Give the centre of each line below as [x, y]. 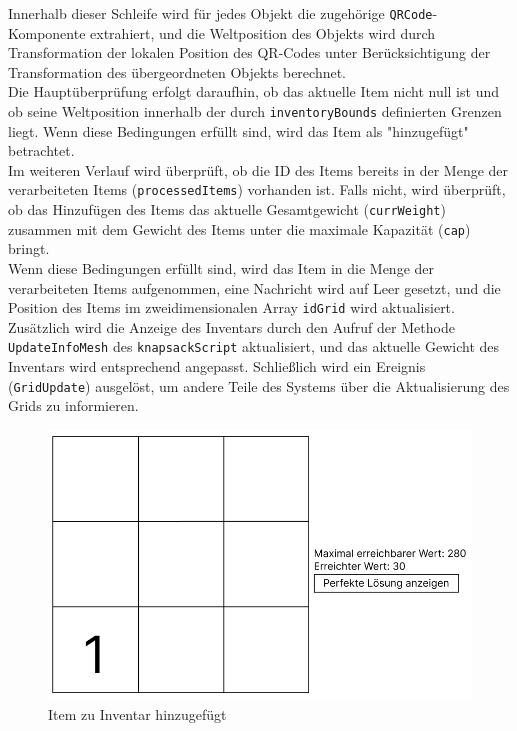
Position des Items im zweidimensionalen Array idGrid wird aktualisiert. [231, 307]
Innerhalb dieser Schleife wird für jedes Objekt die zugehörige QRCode [220, 13]
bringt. [29, 248]
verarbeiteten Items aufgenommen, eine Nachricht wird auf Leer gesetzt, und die [254, 287]
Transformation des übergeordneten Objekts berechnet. [177, 71]
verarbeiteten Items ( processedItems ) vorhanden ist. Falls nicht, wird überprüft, [257, 189]
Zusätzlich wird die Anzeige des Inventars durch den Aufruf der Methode [231, 326]
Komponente [47, 32]
